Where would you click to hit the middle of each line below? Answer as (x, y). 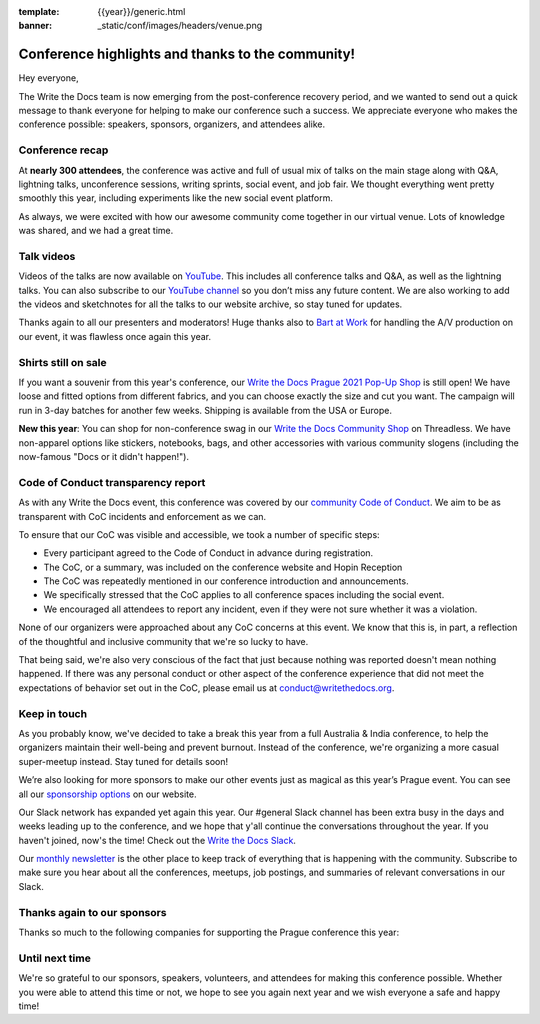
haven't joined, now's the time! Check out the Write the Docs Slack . (157, 840)
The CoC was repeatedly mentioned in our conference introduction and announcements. (226, 581)
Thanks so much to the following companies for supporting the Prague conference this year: (209, 932)
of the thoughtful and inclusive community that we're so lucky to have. (163, 641)
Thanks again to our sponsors (92, 912)
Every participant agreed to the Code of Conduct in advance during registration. (208, 553)
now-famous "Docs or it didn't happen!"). (104, 456)
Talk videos (47, 256)
